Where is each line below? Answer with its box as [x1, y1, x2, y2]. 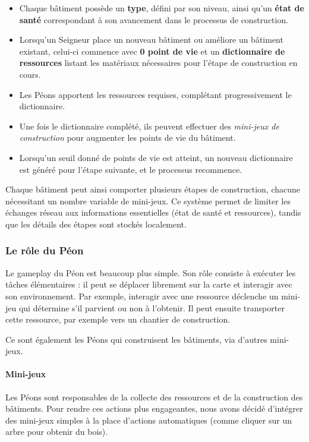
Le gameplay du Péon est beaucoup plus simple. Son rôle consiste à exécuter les [5, 266, 296, 279]
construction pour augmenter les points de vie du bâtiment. [19, 131, 236, 144]
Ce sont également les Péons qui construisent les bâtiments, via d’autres [5, 333, 267, 345]
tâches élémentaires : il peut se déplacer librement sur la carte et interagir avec [5, 278, 292, 291]
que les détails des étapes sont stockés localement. [5, 217, 187, 230]
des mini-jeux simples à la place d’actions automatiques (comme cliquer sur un [5, 413, 292, 426]
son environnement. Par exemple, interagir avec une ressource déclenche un [5, 289, 279, 302]
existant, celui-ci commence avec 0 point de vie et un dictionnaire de [19, 45, 285, 57]
